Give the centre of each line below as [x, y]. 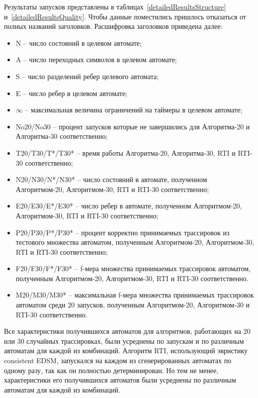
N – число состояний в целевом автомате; [79, 43]
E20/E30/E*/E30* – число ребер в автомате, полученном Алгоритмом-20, [129, 206]
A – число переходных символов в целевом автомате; [96, 59]
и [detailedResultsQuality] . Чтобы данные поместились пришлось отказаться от [125, 16]
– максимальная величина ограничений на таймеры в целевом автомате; [134, 110]
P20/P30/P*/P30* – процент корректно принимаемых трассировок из [123, 232]
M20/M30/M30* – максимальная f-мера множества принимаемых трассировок [135, 295]
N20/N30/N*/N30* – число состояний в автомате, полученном [111, 179]
